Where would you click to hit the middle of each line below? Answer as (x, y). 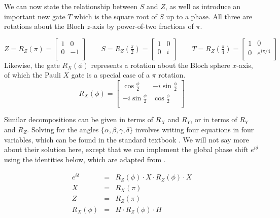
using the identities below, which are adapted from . (85, 159)
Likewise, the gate (32, 65)
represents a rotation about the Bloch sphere (161, 65)
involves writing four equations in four (195, 129)
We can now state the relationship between (71, 6)
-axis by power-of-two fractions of (142, 26)
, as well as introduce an (203, 6)
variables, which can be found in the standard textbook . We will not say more (127, 139)
